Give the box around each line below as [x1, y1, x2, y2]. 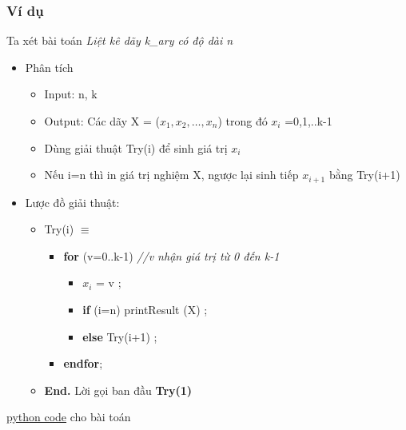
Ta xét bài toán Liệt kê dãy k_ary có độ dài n [6, 32, 233, 49]
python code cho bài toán [6, 408, 131, 425]
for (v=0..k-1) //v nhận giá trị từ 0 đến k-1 [63, 247, 280, 264]
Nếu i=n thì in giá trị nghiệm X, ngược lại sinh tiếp [44, 166, 299, 183]
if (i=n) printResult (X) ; [82, 301, 208, 318]
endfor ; [63, 355, 103, 372]
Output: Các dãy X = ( [44, 113, 160, 129]
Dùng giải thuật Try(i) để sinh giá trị [44, 139, 228, 156]
